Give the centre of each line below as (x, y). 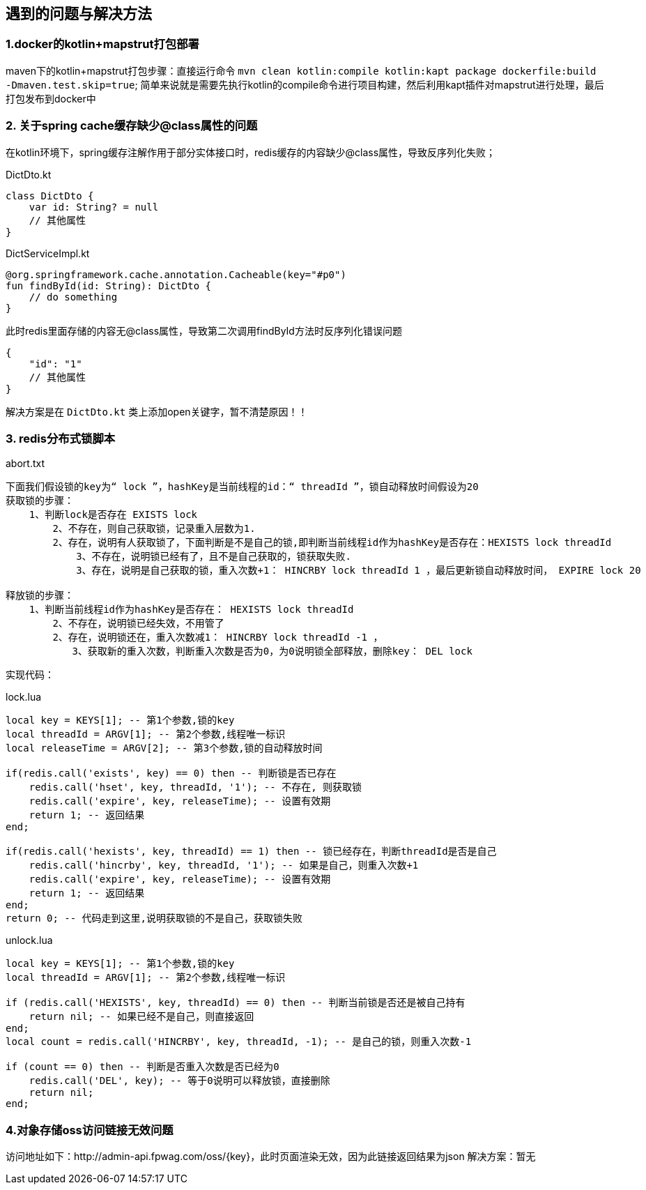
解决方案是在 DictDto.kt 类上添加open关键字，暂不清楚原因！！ (157, 411)
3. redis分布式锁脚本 (61, 438)
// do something (73, 297)
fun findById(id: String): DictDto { (109, 285)
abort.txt (25, 464)
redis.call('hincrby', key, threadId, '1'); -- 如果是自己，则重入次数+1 (224, 865)
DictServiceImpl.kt (48, 253)
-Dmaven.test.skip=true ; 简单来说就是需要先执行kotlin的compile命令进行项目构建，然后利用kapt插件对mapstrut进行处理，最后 (305, 84)
